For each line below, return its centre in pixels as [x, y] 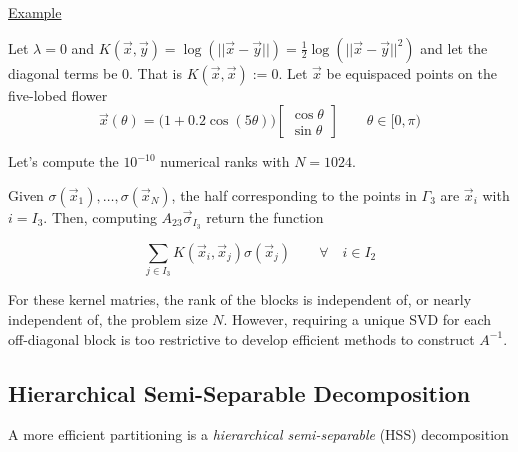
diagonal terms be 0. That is [95, 72]
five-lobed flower [58, 94]
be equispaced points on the [411, 72]
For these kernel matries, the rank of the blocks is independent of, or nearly [240, 299]
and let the [454, 47]
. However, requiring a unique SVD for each [357, 318]
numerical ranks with [225, 161]
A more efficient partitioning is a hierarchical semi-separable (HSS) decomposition [258, 434]
